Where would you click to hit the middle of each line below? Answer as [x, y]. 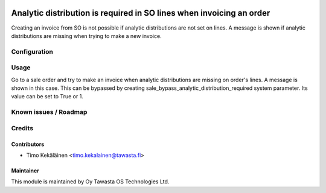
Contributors [28, 144]
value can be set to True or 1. [47, 96]
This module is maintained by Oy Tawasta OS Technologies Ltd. [90, 182]
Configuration [32, 51]
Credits [22, 128]
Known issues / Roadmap [49, 112]
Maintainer [25, 170]
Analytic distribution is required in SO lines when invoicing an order [141, 13]
